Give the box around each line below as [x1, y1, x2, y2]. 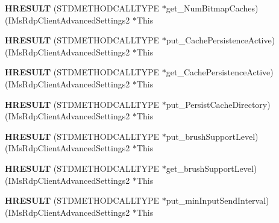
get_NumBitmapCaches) [166, 2, 259, 14]
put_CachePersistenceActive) [166, 34, 275, 46]
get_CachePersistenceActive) [166, 66, 274, 78]
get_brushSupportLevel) [166, 162, 257, 174]
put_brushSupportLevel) [166, 130, 259, 142]
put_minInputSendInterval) [166, 194, 269, 207]
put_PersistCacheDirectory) [166, 98, 271, 110]
